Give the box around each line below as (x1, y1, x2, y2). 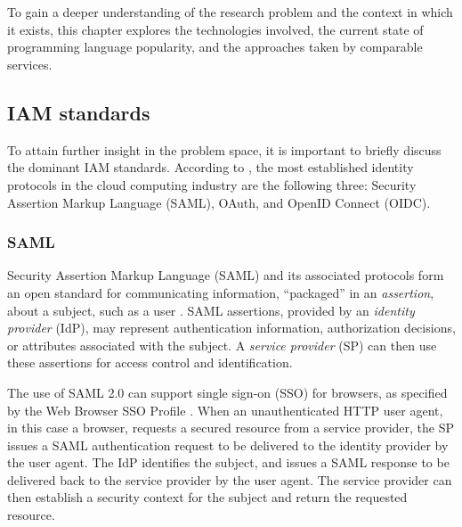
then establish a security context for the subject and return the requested (7, 488, 408, 506)
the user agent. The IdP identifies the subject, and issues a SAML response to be (7, 453, 450, 472)
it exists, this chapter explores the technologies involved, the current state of (7, 20, 424, 38)
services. (7, 54, 53, 73)
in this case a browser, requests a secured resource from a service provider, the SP (7, 418, 455, 437)
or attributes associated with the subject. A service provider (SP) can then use (7, 335, 437, 354)
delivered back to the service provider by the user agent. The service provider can (7, 470, 452, 489)
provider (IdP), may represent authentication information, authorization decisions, (7, 318, 456, 337)
